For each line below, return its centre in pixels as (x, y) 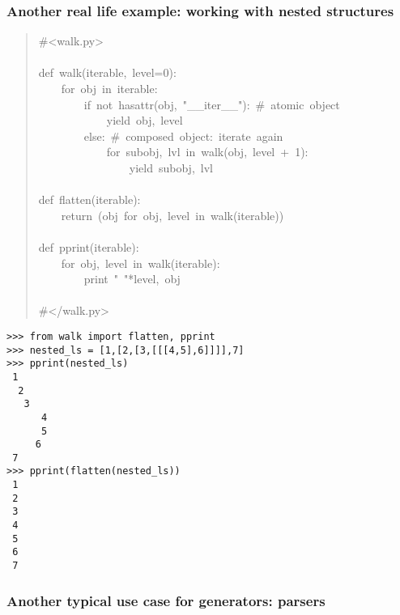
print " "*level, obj (132, 279)
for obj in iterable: (109, 88)
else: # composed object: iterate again (183, 136)
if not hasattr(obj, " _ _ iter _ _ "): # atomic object (212, 104)
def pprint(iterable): (89, 246)
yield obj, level (145, 120)
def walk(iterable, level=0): (107, 72)
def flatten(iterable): (89, 199)
